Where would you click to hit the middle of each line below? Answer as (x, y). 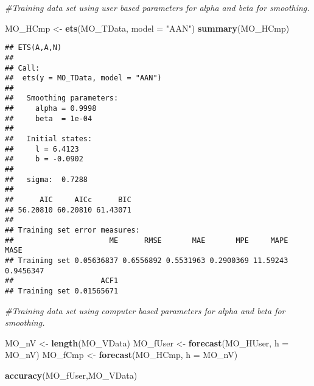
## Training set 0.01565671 (62, 291)
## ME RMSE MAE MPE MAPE (147, 240)
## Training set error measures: (72, 230)
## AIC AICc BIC (68, 200)
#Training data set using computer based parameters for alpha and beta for (145, 310)
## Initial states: (49, 139)
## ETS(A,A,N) (33, 48)
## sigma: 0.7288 (47, 179)
